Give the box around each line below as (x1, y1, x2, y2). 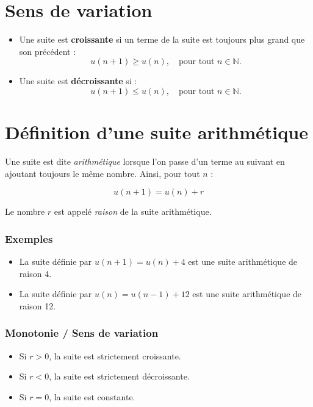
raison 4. (19, 267, 52, 279)
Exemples (5, 231, 53, 246)
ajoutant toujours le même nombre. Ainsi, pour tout (5, 167, 200, 179)
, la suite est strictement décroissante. (49, 370, 190, 383)
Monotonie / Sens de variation (5, 325, 159, 340)
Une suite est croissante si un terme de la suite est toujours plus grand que (19, 33, 305, 46)
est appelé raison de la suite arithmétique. (54, 205, 212, 218)
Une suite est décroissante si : (19, 74, 137, 87)
